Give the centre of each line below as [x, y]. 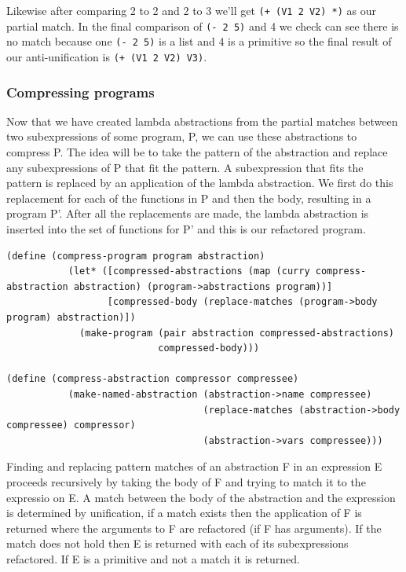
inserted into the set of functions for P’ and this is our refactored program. [186, 229]
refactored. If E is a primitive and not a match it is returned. [153, 558]
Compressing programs [80, 92]
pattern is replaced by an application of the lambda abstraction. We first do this [200, 183]
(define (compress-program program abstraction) [136, 256]
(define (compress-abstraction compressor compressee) [153, 379]
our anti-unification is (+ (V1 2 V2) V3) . [107, 56]
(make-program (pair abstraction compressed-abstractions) [237, 333]
